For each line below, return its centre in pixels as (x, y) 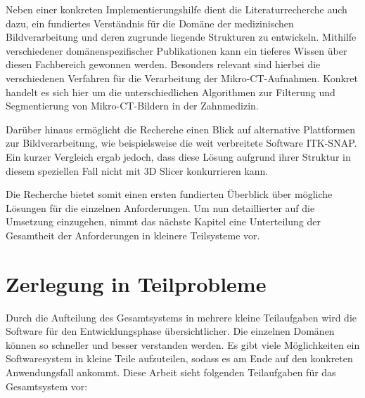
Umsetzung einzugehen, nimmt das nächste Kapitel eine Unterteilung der (163, 221)
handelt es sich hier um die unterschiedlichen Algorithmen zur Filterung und (171, 92)
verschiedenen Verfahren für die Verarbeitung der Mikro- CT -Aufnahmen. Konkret (182, 78)
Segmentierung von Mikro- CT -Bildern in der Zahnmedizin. (132, 106)
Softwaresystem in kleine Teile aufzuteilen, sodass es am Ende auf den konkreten (179, 358)
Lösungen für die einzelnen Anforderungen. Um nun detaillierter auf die (160, 207)
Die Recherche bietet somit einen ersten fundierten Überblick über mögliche (169, 194)
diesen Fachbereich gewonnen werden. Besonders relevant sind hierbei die (163, 64)
